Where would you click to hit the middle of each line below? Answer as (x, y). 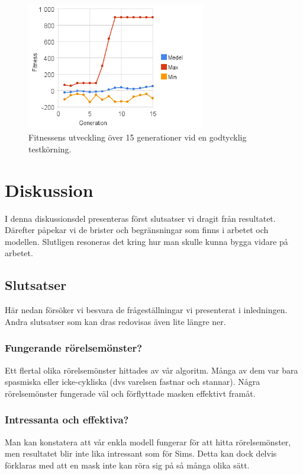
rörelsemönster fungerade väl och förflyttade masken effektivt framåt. (130, 393)
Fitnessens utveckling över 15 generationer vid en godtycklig (138, 137)
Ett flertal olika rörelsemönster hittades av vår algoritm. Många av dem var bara (151, 370)
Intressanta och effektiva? (67, 420)
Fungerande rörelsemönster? (74, 348)
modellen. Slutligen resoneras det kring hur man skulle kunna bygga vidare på (146, 241)
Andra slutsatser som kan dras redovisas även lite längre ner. (115, 321)
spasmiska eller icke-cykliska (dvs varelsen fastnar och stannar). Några (133, 382)
